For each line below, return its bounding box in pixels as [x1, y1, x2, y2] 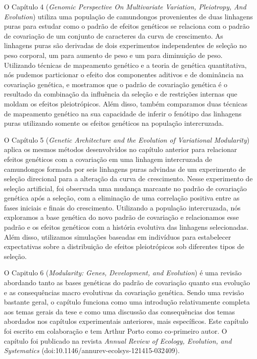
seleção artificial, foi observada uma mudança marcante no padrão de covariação [4, 183, 247, 193]
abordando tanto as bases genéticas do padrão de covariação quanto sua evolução [4, 277, 250, 288]
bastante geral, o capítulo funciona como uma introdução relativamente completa [4, 297, 250, 307]
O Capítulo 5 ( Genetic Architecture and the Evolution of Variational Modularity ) [4, 134, 250, 145]
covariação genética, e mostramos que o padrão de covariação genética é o [4, 79, 227, 89]
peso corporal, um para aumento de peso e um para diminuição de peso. [4, 50, 223, 60]
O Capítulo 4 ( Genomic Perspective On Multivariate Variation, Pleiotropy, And [4, 1, 247, 11]
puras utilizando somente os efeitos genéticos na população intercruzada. [4, 118, 224, 128]
